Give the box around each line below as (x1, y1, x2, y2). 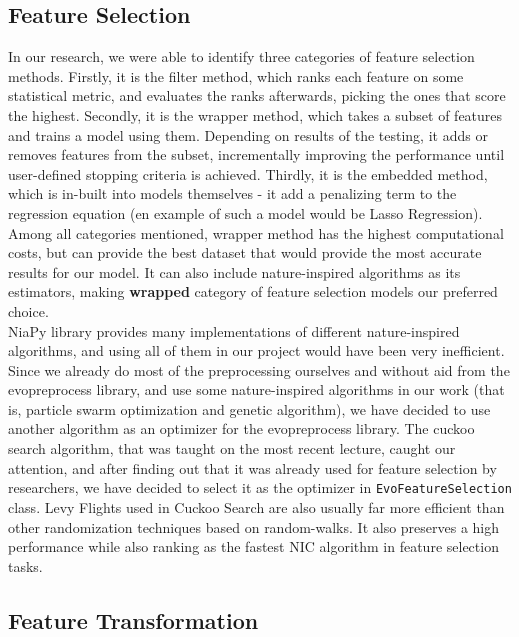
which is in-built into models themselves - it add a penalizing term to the (8, 183, 457, 204)
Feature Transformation (8, 604, 259, 635)
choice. (8, 300, 49, 321)
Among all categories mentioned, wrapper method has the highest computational (8, 222, 504, 243)
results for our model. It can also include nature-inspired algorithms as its (8, 261, 461, 282)
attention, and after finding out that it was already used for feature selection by (8, 457, 497, 478)
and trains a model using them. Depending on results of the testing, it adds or (8, 124, 488, 145)
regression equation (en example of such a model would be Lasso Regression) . (8, 202, 483, 223)
